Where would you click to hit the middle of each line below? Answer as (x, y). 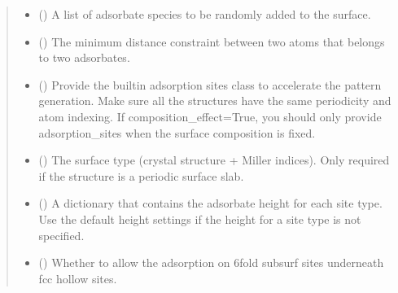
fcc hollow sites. (78, 278)
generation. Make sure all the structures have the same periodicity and (215, 101)
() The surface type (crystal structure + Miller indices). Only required (214, 160)
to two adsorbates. (84, 57)
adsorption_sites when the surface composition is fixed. (177, 132)
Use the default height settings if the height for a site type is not (200, 219)
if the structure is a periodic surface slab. (141, 175)
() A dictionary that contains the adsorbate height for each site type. (210, 203)
